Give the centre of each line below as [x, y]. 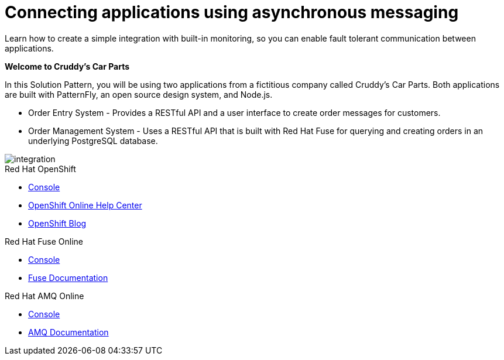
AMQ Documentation [68, 332]
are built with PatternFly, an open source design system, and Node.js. [139, 94]
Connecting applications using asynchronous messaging [232, 12]
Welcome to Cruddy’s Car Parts [67, 66]
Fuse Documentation [68, 277]
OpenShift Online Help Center [85, 205]
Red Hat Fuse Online [44, 241]
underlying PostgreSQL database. [93, 140]
